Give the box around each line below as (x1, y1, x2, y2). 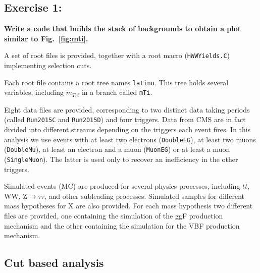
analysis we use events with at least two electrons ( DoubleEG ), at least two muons (4, 134, 256, 144)
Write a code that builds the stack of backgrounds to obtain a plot (4, 23, 241, 34)
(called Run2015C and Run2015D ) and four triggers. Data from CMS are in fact (4, 114, 246, 125)
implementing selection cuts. (4, 60, 92, 71)
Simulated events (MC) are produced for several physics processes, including (4, 181, 240, 191)
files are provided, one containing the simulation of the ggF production (4, 210, 223, 221)
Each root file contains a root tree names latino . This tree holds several (4, 77, 229, 87)
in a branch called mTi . (81, 87, 152, 97)
